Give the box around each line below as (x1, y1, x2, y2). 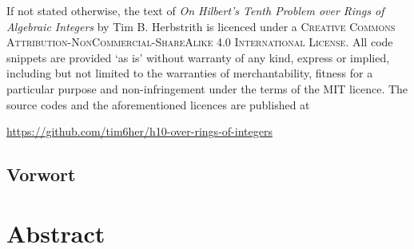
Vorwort (6, 162, 76, 187)
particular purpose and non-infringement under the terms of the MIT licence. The (6, 80, 408, 97)
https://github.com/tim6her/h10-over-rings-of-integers (6, 123, 273, 140)
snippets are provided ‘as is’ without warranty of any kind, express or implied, (6, 49, 390, 65)
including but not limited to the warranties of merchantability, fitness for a (6, 65, 373, 81)
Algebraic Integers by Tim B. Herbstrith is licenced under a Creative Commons (6, 18, 396, 34)
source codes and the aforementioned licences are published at (6, 96, 310, 113)
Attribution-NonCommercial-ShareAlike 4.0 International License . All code (6, 34, 393, 50)
